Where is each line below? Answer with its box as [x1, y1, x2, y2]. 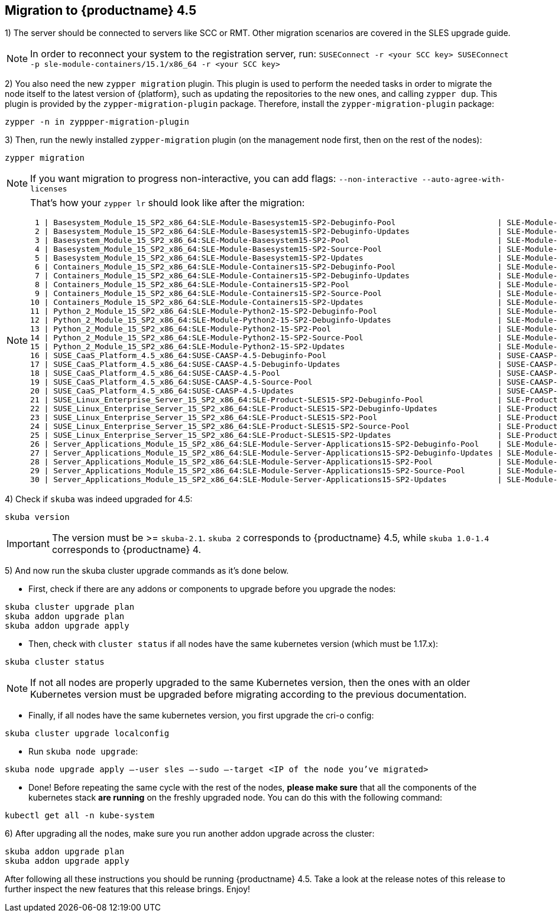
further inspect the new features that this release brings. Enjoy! [5, 884, 251, 895]
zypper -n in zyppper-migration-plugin [5, 117, 189, 127]
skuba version [5, 512, 70, 522]
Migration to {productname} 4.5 [5, 3, 197, 18]
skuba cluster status [5, 657, 105, 667]
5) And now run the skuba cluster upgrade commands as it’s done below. [5, 565, 289, 576]
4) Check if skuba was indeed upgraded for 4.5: [5, 494, 193, 505]
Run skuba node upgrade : [28, 746, 138, 757]
